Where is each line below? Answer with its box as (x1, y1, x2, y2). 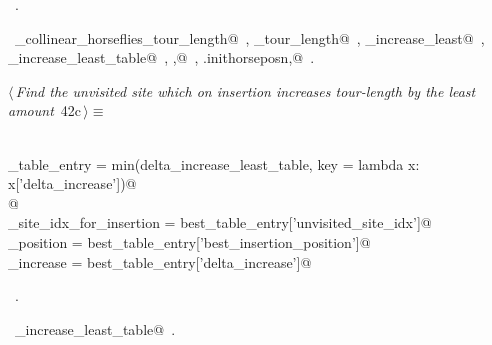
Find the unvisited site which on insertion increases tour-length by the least (15, 80, 476, 101)
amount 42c (8, 100, 82, 121)
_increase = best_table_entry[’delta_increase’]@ (8, 251, 312, 272)
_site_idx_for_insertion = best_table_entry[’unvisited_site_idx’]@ (8, 212, 432, 233)
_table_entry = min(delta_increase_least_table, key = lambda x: (8, 153, 420, 174)
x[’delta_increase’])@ (8, 173, 137, 194)
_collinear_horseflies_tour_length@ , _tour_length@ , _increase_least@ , (14, 27, 485, 48)
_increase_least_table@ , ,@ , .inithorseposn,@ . (8, 47, 315, 68)
